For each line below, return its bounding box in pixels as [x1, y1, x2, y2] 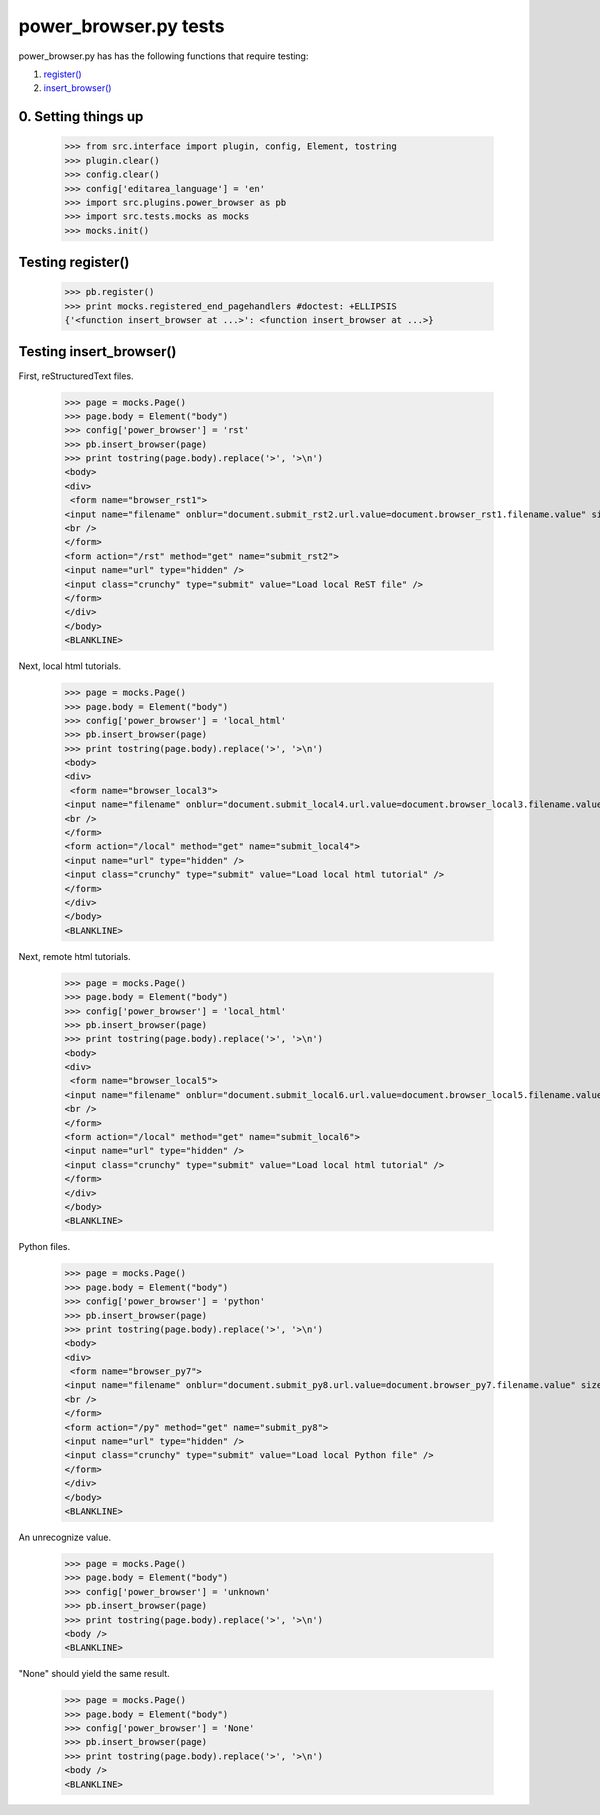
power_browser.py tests [18, 15, 225, 37]
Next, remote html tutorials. [18, 950, 131, 962]
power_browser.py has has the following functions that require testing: [18, 50, 309, 62]
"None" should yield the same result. [18, 1668, 170, 1680]
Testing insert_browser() [18, 343, 177, 360]
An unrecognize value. [18, 1531, 112, 1543]
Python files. [18, 1241, 71, 1253]
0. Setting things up [18, 108, 144, 125]
